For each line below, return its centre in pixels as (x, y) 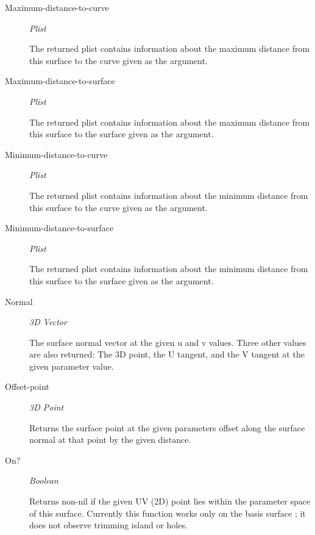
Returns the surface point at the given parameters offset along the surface (167, 427)
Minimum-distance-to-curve (56, 154)
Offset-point (27, 386)
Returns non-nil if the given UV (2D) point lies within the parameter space (170, 501)
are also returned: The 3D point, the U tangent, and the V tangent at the (167, 354)
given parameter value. (72, 366)
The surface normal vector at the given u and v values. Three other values (168, 342)
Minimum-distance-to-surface (59, 228)
